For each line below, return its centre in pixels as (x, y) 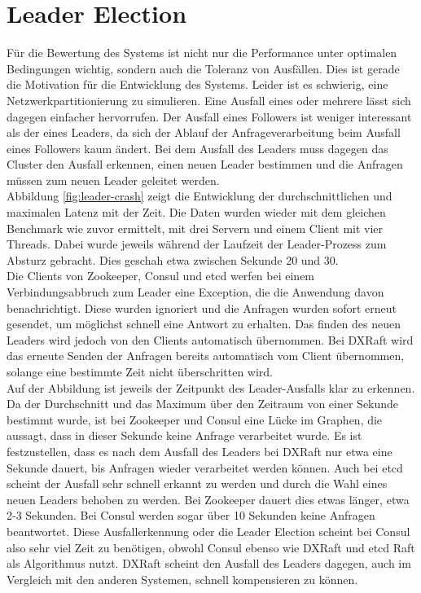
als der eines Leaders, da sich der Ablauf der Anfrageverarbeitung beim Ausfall (204, 132)
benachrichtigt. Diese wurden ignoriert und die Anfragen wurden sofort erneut (202, 307)
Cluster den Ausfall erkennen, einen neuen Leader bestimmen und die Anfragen (205, 164)
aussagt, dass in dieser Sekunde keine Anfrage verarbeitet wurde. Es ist (184, 435)
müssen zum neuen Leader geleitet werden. (113, 180)
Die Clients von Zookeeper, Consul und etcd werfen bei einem (161, 276)
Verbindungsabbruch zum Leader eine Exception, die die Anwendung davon (195, 292)
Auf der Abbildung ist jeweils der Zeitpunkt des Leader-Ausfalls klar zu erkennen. (211, 387)
